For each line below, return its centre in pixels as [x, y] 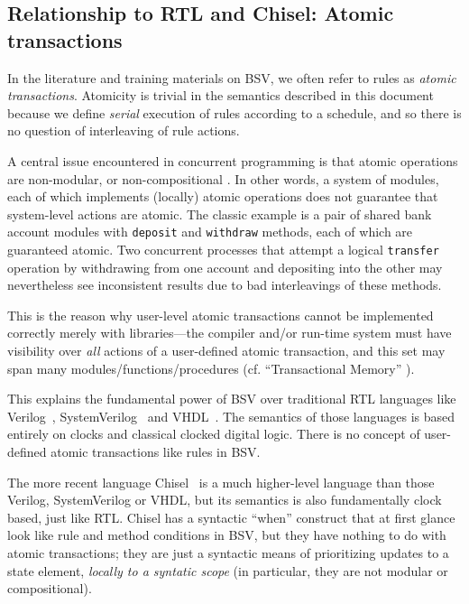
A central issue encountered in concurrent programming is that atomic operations [233, 160]
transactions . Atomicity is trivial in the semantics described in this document [221, 95]
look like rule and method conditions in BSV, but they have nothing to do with [227, 535]
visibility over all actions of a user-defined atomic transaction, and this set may [226, 351]
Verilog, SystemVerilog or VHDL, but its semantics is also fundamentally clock [225, 500]
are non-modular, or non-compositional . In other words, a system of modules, [223, 178]
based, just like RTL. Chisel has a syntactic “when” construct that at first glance [231, 517]
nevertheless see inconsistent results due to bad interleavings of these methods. [225, 285]
